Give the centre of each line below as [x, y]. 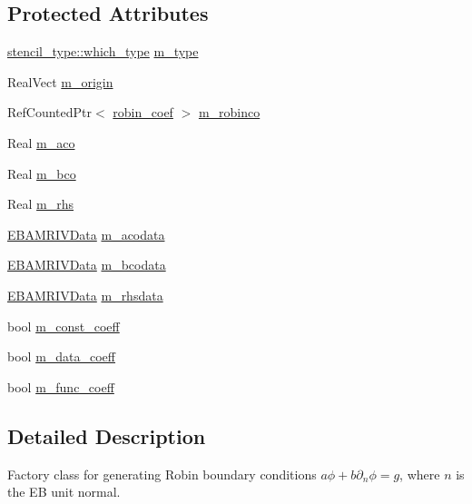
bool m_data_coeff [62, 356]
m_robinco [229, 112]
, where [420, 474]
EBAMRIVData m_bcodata [87, 265]
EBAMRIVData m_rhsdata [85, 295]
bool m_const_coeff [64, 326]
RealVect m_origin [60, 81]
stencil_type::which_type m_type [103, 51]
